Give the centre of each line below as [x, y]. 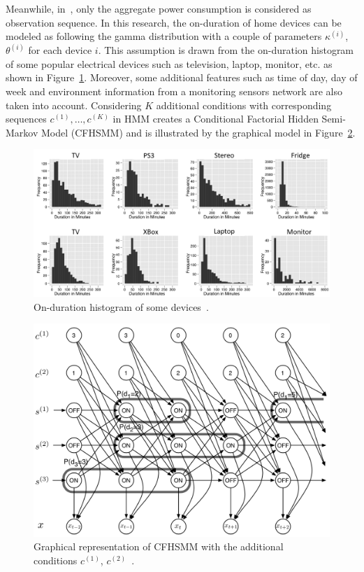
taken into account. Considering [74, 105]
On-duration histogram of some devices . [121, 306]
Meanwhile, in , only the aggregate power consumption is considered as [159, 8]
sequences [26, 119]
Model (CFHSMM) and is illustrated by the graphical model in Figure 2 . [198, 132]
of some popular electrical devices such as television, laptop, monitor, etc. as [169, 63]
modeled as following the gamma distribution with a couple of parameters [164, 36]
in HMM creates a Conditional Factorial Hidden [216, 119]
